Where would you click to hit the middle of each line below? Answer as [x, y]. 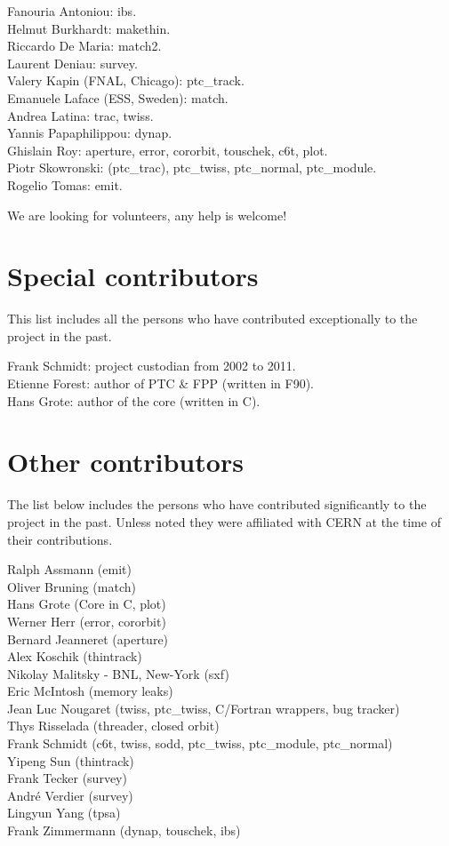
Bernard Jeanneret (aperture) [88, 638]
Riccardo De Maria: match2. [84, 46]
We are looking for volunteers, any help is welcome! [147, 215]
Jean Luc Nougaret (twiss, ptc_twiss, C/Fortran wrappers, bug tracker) [204, 708]
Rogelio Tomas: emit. [65, 184]
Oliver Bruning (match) [72, 586]
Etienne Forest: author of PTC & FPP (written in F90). [160, 383]
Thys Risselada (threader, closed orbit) [113, 726]
